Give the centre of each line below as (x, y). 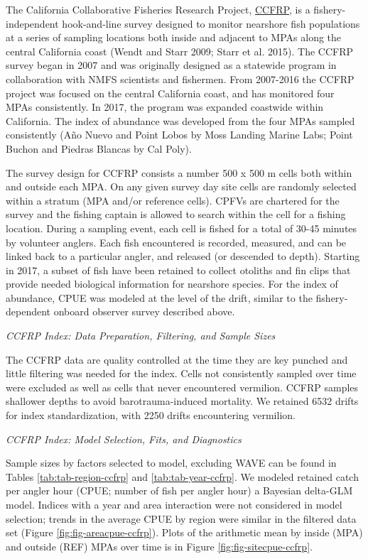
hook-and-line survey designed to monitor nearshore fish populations (211, 23)
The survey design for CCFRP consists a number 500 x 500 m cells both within (179, 172)
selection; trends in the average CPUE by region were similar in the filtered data (181, 518)
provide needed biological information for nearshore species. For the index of (172, 284)
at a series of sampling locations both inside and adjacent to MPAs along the (174, 37)
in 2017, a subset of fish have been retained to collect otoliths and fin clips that (178, 270)
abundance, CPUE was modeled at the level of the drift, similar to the (159, 297)
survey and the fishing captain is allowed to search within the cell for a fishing (176, 214)
